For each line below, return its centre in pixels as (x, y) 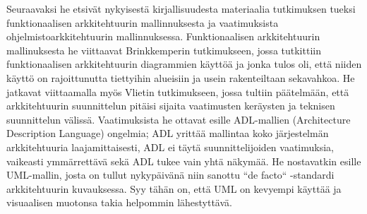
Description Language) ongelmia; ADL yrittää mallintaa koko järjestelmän (168, 133)
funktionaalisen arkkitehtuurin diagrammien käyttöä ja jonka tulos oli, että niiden (184, 64)
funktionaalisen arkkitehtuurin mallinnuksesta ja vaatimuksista (143, 22)
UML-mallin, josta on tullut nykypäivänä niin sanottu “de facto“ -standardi (170, 175)
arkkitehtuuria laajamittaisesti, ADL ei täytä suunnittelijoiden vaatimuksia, (170, 147)
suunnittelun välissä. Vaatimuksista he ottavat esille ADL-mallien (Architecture (179, 119)
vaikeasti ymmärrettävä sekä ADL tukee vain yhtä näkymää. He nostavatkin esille (184, 161)
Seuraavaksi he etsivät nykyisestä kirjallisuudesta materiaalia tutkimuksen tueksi (181, 8)
